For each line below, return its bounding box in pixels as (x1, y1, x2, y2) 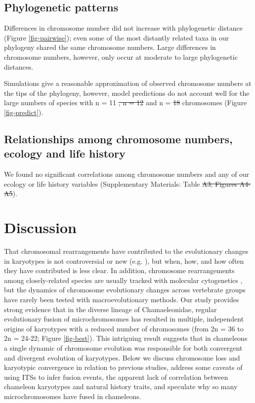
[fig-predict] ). (4, 107, 43, 117)
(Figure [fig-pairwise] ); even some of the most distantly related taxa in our (4, 32, 229, 42)
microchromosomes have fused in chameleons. (4, 391, 141, 401)
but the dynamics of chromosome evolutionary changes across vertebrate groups (4, 284, 246, 295)
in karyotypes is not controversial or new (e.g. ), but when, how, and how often (4, 255, 244, 266)
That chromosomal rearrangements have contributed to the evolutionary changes (4, 246, 249, 256)
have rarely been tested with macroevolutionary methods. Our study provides (4, 294, 239, 305)
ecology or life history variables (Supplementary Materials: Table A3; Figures (4, 178, 238, 189)
